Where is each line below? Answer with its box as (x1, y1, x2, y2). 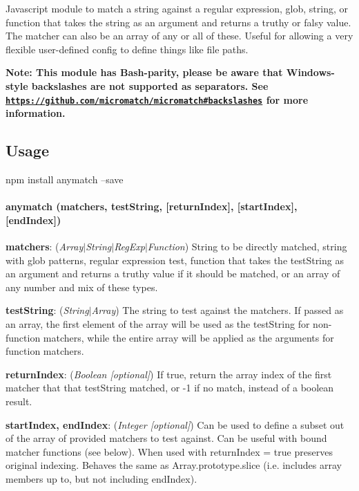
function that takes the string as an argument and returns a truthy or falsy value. (6, 15, 351, 29)
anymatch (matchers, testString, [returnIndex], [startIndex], (6, 199, 298, 214)
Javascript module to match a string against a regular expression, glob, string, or (6, 1, 348, 15)
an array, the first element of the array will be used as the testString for (6, 316, 310, 331)
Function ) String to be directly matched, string (147, 239, 347, 253)
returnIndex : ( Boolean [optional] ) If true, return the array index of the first (6, 367, 332, 381)
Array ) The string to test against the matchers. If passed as (91, 303, 344, 317)
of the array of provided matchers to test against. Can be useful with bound (6, 431, 327, 445)
